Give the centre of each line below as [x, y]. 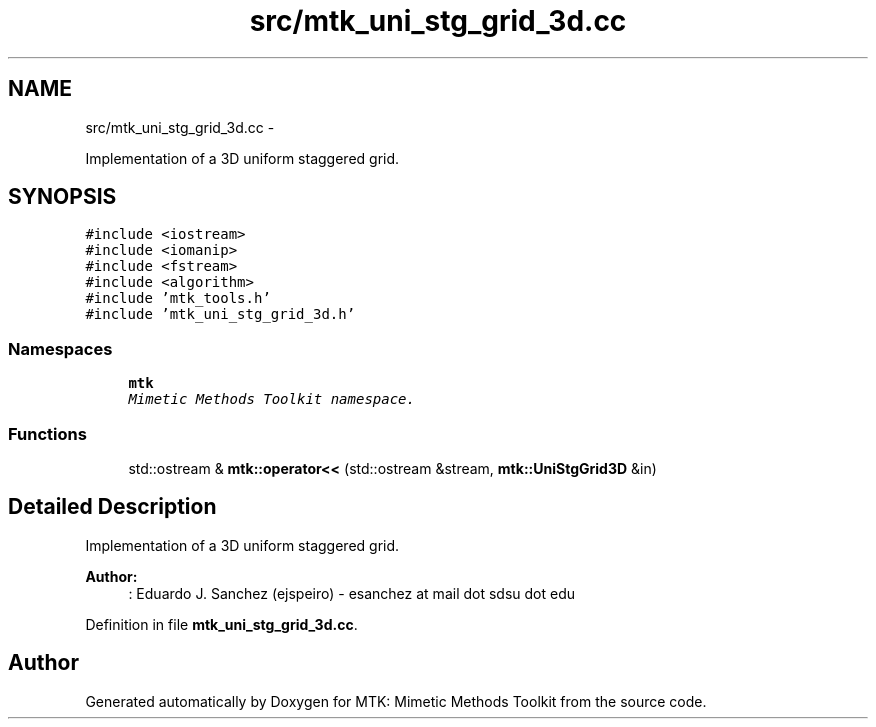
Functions [47, 433]
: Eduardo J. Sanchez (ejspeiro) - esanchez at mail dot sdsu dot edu [352, 593]
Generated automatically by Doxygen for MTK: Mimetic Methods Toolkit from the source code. [396, 701]
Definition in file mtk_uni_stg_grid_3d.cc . [221, 624]
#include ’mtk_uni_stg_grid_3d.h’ [220, 314]
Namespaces [60, 348]
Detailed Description [112, 507]
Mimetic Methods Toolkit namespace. [271, 399]
